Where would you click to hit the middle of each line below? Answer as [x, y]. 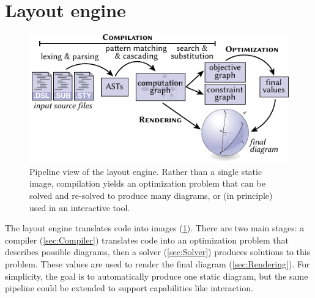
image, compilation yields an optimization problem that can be [147, 183]
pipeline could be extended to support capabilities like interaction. [129, 288]
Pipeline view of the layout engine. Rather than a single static [146, 171]
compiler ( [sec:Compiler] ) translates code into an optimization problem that [147, 240]
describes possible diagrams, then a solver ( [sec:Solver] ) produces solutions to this [158, 252]
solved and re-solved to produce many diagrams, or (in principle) [151, 196]
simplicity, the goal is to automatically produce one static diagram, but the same [157, 276]
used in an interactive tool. [80, 207]
